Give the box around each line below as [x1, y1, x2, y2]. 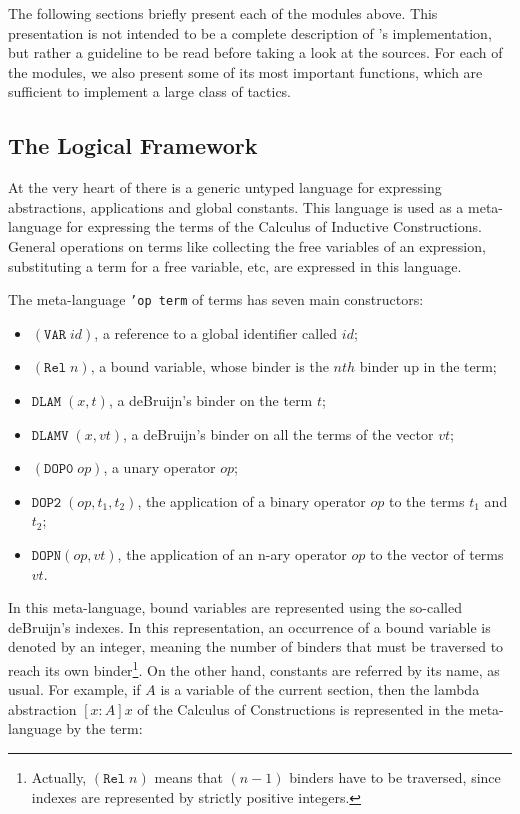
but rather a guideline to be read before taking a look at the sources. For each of [8, 42, 503, 63]
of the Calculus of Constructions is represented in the [137, 698, 465, 719]
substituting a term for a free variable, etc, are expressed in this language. [8, 255, 462, 276]
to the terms [388, 490, 465, 511]
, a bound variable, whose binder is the [90, 356, 329, 377]
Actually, [31, 766, 87, 787]
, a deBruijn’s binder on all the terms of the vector [123, 423, 434, 444]
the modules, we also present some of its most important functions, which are [8, 61, 483, 82]
